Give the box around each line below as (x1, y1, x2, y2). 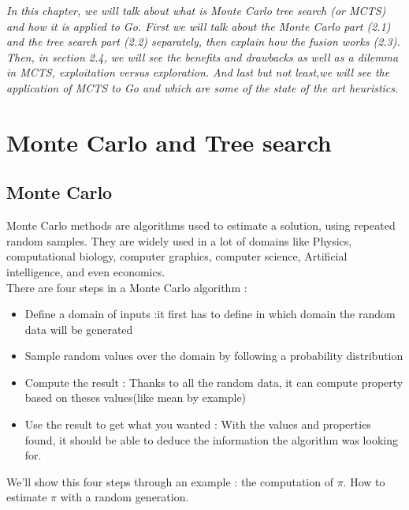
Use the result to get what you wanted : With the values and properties (24, 416, 371, 433)
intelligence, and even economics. (6, 263, 165, 279)
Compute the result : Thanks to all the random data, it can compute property (24, 373, 403, 390)
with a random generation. (60, 489, 189, 505)
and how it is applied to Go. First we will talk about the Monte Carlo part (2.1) (6, 17, 391, 34)
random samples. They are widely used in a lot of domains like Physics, (6, 232, 352, 249)
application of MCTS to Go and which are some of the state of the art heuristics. (6, 79, 399, 96)
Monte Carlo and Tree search (6, 126, 332, 158)
